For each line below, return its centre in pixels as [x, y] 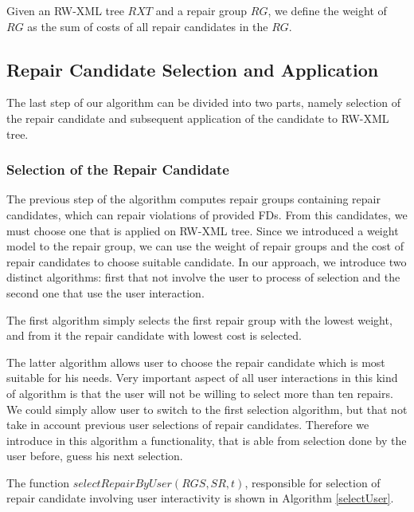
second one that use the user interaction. [105, 292]
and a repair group [201, 10]
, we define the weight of [327, 10]
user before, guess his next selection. [95, 456]
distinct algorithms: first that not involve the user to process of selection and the [203, 277]
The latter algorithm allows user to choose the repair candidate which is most [196, 362]
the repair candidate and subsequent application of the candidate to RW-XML [198, 118]
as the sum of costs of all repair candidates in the [148, 26]
